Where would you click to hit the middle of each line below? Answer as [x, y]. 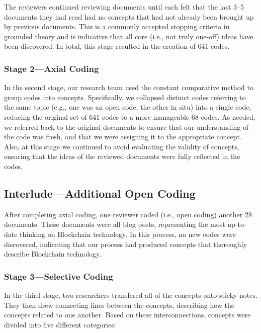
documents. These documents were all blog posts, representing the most [115, 224]
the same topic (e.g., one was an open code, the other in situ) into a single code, [128, 107]
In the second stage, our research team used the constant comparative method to [129, 87]
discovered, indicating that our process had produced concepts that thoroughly [125, 244]
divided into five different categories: [60, 324]
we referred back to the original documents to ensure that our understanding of [126, 127]
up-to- [237, 224]
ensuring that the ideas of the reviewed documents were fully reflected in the [122, 156]
